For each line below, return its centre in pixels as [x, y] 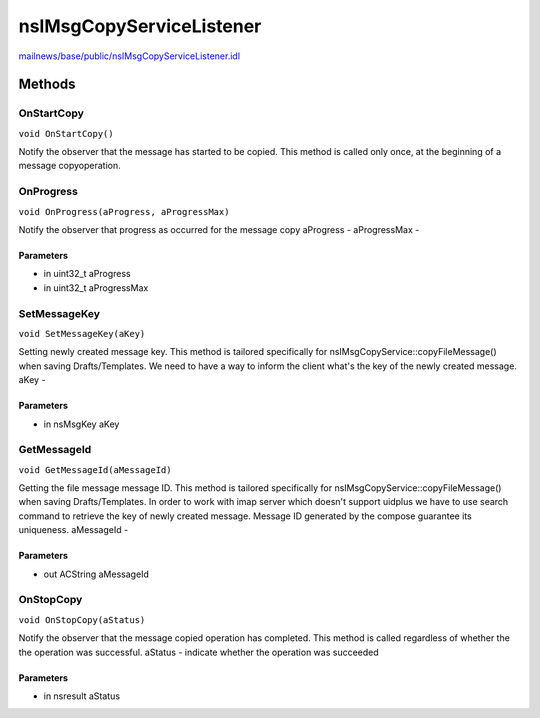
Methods [47, 84]
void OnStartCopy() [66, 133]
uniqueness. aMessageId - [73, 530]
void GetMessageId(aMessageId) [95, 469]
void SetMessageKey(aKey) [82, 333]
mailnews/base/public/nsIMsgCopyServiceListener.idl [129, 56]
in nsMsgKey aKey [81, 424]
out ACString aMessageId [96, 574]
